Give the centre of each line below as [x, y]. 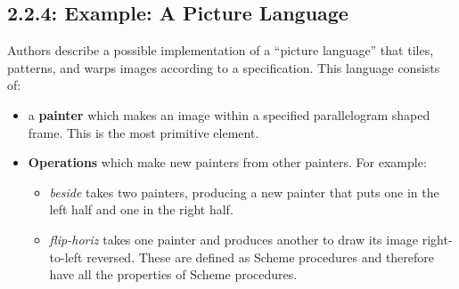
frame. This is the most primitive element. [143, 132]
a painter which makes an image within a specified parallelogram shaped [229, 114]
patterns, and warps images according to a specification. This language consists [224, 67]
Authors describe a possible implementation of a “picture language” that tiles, [221, 50]
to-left [66, 257]
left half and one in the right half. [141, 209]
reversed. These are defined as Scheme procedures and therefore [261, 257]
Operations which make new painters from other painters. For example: [227, 162]
